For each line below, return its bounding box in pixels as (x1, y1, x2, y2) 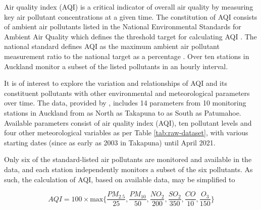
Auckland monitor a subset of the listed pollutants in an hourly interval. (4, 61, 228, 71)
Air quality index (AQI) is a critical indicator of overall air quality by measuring (4, 2, 253, 12)
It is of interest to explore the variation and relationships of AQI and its (4, 78, 227, 88)
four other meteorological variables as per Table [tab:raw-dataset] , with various (4, 127, 248, 138)
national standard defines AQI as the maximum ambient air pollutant (4, 41, 220, 51)
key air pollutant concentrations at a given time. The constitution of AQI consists (4, 11, 257, 22)
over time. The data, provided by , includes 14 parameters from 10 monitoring (4, 97, 246, 108)
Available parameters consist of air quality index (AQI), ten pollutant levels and (4, 117, 252, 128)
